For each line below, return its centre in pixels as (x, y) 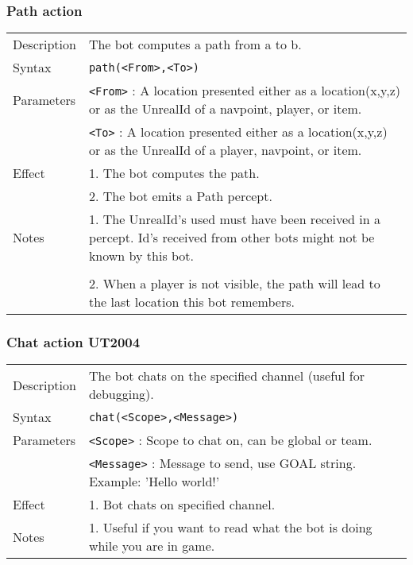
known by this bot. (141, 256)
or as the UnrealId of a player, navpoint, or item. (225, 150)
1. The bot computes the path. (174, 173)
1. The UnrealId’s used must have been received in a (234, 219)
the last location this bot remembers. (191, 302)
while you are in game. (152, 546)
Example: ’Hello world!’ (154, 482)
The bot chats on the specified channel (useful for (226, 376)
